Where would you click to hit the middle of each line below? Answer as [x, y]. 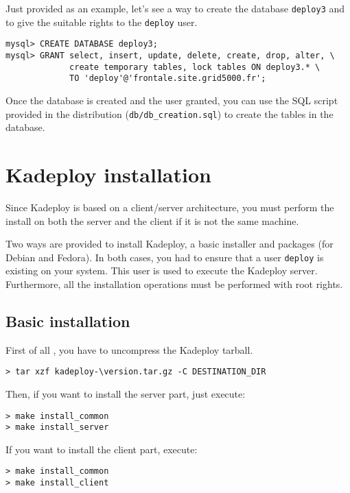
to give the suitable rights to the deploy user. [102, 22]
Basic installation [68, 321]
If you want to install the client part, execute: [102, 449]
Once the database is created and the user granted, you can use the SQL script [172, 100]
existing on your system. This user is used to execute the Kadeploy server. [162, 270]
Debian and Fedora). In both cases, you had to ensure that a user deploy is [165, 257]
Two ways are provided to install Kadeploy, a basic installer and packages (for [170, 244]
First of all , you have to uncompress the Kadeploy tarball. [129, 349]
